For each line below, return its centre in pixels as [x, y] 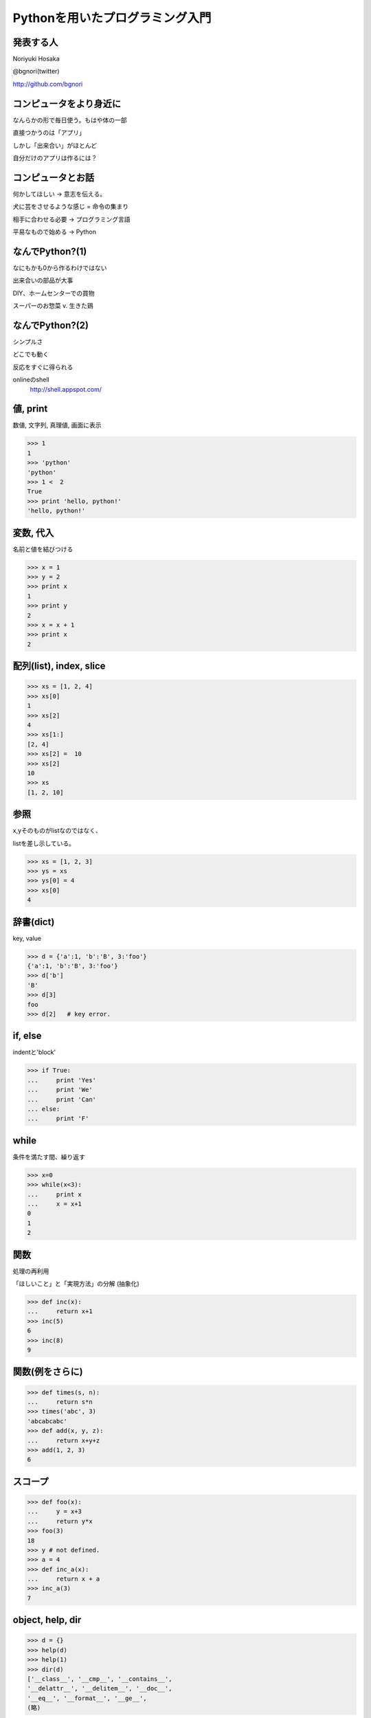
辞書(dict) [34, 922]
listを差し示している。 [44, 843]
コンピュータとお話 [53, 178]
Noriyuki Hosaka [36, 59]
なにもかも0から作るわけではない [60, 267]
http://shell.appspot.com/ [66, 389]
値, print [30, 409]
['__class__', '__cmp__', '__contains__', [100, 1679]
